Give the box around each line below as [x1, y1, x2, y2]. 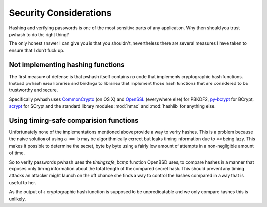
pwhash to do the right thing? [9, 31, 69, 37]
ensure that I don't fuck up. [9, 47, 65, 53]
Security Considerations [9, 7, 112, 18]
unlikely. [9, 196, 26, 202]
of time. [9, 150, 25, 156]
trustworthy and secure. [9, 87, 58, 93]
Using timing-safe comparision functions [9, 116, 139, 124]
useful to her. [9, 179, 37, 185]
